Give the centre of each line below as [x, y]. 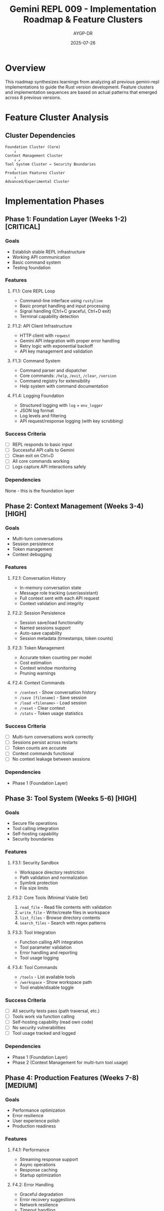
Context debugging [32, 555]
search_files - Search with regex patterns [63, 923]
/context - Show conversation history [58, 692]
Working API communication [41, 257]
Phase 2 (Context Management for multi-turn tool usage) [70, 1062]
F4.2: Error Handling [33, 1184]
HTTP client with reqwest [45, 335]
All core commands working [41, 461]
